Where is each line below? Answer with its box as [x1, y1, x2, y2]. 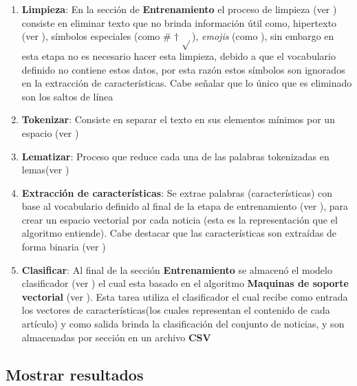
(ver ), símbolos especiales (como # [21, 29, 171, 43]
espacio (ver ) [21, 125, 79, 140]
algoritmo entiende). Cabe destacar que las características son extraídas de [21, 226, 336, 240]
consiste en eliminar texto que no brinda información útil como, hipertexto [21, 15, 337, 30]
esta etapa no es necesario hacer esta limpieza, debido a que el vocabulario [21, 48, 336, 63]
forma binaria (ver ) [21, 239, 106, 254]
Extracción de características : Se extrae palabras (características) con [21, 185, 333, 200]
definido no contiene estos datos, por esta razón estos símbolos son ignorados [21, 62, 345, 76]
